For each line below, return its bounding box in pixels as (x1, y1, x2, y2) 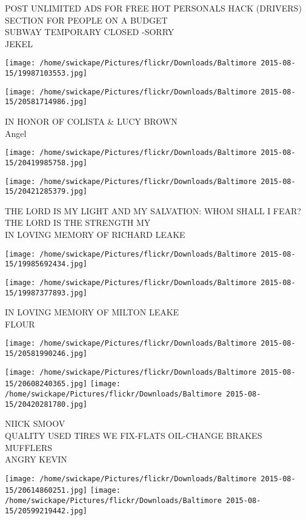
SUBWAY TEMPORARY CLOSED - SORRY (5, 25, 175, 38)
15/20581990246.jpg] (5, 349, 88, 358)
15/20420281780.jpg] (5, 400, 88, 409)
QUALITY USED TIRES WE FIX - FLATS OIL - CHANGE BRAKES (5, 429, 262, 441)
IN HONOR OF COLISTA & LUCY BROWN (5, 115, 178, 127)
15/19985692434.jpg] (5, 260, 88, 269)
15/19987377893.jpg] (5, 288, 88, 297)
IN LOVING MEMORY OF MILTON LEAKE (5, 306, 179, 318)
